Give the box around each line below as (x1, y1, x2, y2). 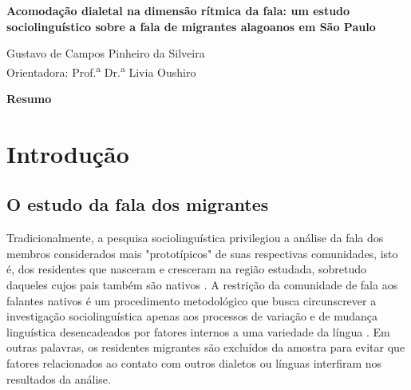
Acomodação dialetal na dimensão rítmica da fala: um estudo (6, 2, 350, 18)
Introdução (6, 137, 129, 169)
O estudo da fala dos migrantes (6, 192, 269, 217)
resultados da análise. (6, 370, 111, 387)
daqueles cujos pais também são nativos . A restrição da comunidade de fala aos (6, 276, 398, 292)
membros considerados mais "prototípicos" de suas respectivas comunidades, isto (6, 245, 398, 261)
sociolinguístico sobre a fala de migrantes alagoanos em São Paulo (6, 18, 376, 34)
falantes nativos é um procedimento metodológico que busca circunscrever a (6, 292, 377, 308)
